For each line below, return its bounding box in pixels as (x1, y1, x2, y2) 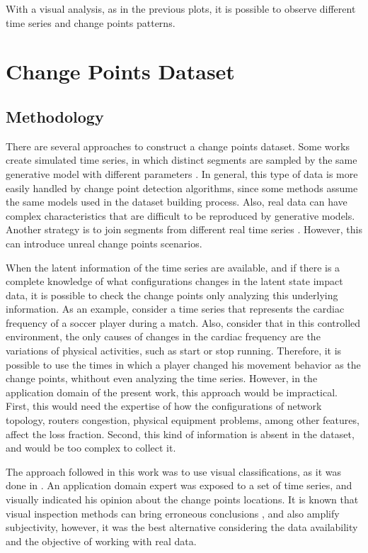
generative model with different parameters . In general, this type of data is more (6, 166, 358, 181)
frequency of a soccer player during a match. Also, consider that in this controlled (6, 315, 361, 330)
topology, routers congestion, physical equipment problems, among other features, (6, 413, 360, 428)
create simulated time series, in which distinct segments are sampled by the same (6, 152, 357, 167)
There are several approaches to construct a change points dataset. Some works (6, 138, 350, 153)
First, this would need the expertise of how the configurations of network (6, 398, 322, 413)
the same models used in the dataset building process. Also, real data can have (6, 194, 347, 209)
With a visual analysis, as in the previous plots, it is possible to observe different (6, 1, 356, 16)
